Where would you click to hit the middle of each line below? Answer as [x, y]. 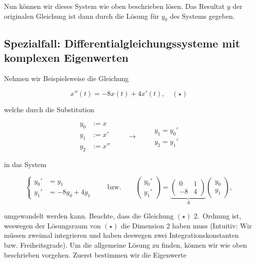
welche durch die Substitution [49, 109]
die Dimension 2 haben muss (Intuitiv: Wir [186, 225]
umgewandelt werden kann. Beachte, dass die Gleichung [89, 216]
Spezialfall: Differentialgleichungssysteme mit [122, 43]
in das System [25, 164]
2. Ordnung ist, [218, 216]
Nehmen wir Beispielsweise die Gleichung [66, 78]
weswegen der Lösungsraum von [52, 225]
